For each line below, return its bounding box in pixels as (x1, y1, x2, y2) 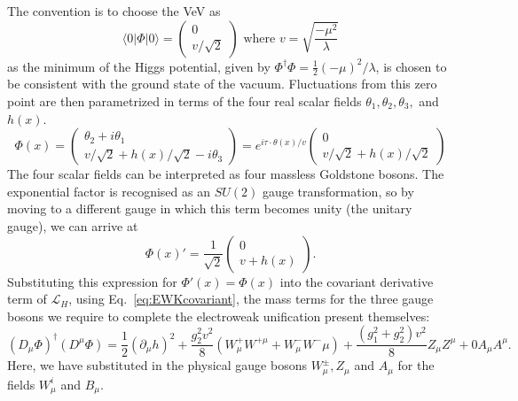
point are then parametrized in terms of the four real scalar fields (7, 92, 362, 111)
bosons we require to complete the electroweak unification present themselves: (7, 306, 430, 325)
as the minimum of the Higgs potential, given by (7, 57, 271, 75)
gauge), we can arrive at (7, 216, 138, 235)
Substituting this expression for (7, 272, 177, 290)
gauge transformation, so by (262, 181, 414, 200)
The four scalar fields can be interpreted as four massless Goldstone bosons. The (7, 165, 444, 183)
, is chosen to (375, 57, 447, 75)
